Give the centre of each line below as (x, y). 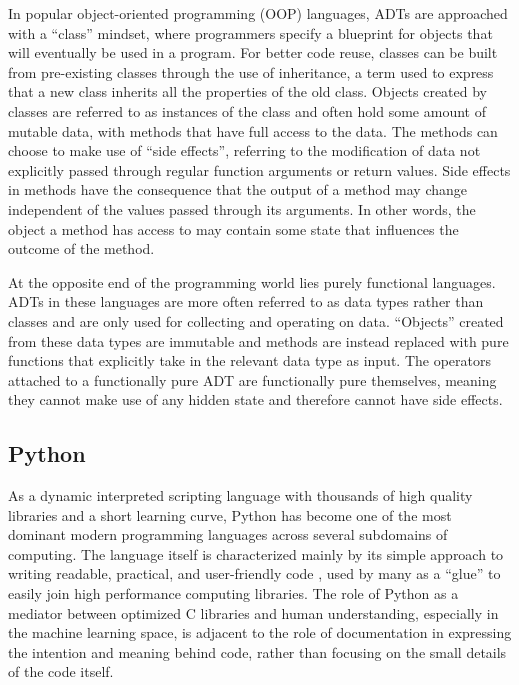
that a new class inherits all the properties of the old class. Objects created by (247, 91)
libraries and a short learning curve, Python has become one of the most (230, 514)
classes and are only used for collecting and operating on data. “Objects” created (256, 320)
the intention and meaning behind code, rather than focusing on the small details (257, 651)
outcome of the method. (81, 248)
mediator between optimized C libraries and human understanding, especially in (253, 612)
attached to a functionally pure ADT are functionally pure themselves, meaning (252, 379)
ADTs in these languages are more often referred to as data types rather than (246, 301)
